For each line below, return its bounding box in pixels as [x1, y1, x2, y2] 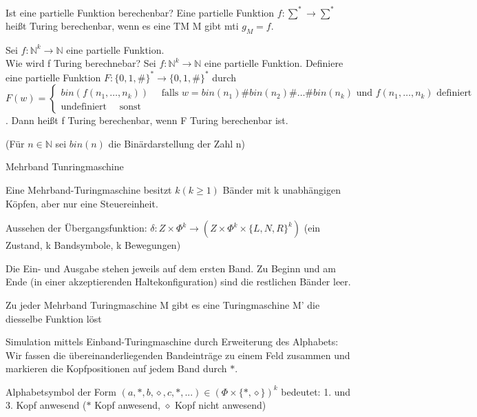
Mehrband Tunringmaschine [6, 159, 124, 174]
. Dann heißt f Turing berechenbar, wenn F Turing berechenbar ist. [6, 113, 288, 128]
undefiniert [61, 102, 107, 112]
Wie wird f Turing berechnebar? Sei [6, 56, 156, 70]
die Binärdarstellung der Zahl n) [108, 136, 245, 150]
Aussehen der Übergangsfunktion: [6, 221, 147, 235]
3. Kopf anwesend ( [6, 398, 87, 412]
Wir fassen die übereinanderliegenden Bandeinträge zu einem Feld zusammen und [6, 347, 350, 362]
